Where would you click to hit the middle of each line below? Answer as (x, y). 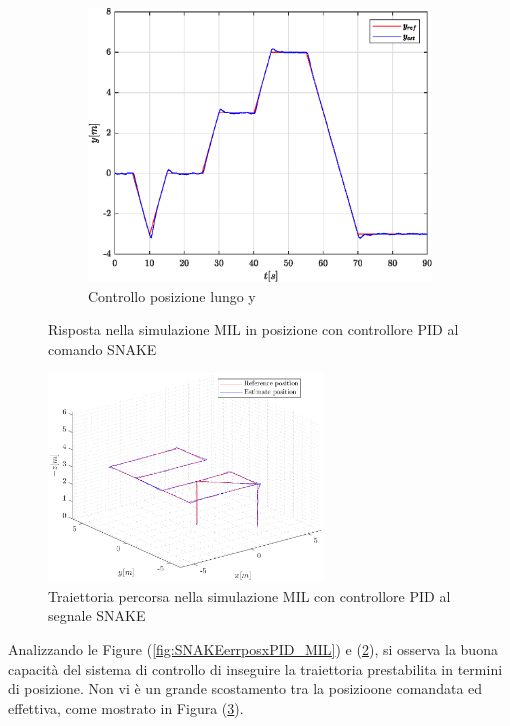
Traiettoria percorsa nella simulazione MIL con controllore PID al (249, 595)
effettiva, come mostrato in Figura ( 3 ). (126, 707)
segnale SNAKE (97, 615)
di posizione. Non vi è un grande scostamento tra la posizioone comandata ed (245, 688)
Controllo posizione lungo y (172, 295)
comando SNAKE (102, 348)
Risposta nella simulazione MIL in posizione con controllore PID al (253, 329)
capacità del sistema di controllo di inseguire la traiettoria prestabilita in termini (255, 668)
